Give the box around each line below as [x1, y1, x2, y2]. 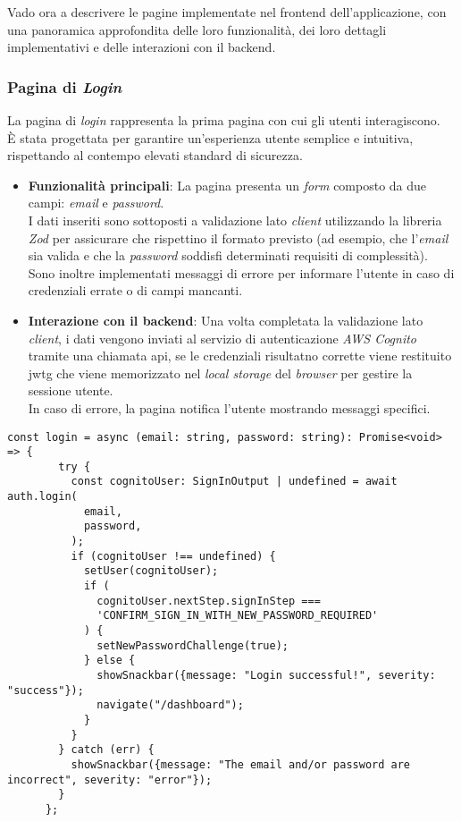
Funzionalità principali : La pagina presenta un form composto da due [28, 175, 427, 194]
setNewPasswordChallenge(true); [96, 639, 289, 652]
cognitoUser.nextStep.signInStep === [96, 594, 321, 607]
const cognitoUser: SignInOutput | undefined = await [71, 475, 398, 488]
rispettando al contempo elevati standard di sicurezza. [7, 146, 303, 165]
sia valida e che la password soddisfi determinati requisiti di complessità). [28, 246, 428, 265]
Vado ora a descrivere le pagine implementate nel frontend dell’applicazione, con [7, 3, 447, 21]
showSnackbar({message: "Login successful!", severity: [96, 669, 436, 682]
